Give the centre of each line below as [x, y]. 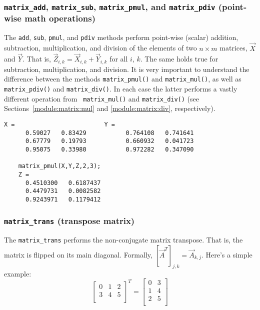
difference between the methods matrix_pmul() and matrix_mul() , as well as [123, 79]
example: [18, 273]
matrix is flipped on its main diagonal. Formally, [78, 254]
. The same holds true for [179, 59]
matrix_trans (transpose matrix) [69, 221]
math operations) [60, 18]
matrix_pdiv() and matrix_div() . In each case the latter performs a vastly [121, 89]
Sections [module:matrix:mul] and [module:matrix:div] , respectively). [110, 108]
